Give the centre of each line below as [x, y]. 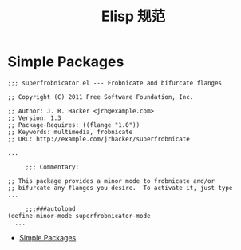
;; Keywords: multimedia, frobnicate [70, 132]
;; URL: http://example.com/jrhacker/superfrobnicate [99, 139]
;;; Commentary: [52, 167]
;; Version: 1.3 [34, 118]
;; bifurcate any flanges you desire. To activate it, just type [120, 188]
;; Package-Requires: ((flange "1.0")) [74, 125]
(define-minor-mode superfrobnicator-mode [79, 216]
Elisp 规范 [133, 16]
